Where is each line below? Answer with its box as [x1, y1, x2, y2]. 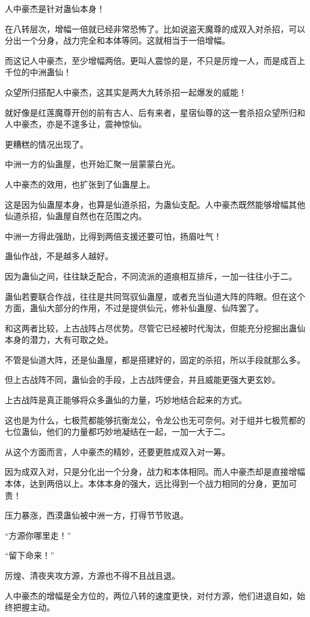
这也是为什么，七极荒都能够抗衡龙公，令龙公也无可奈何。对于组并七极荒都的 [5, 413, 305, 426]
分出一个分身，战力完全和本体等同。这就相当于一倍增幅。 [5, 34, 230, 47]
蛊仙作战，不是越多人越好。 [5, 250, 113, 262]
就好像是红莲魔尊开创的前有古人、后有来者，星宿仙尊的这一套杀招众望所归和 [5, 106, 305, 118]
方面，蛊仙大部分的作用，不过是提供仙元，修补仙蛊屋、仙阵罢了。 [5, 302, 263, 314]
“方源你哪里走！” [5, 529, 72, 541]
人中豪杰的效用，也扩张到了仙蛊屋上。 [5, 177, 155, 190]
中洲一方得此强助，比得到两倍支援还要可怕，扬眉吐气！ [5, 229, 222, 242]
